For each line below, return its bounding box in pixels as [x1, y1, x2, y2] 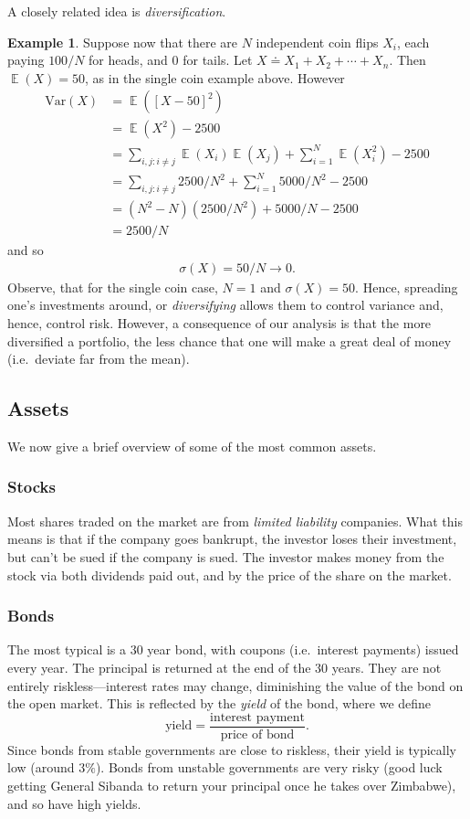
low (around [7, 758, 75, 777]
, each [396, 32, 430, 51]
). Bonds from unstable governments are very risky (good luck [95, 758, 443, 777]
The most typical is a [7, 640, 127, 659]
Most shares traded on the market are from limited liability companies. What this [7, 511, 464, 530]
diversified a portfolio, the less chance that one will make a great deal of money [7, 331, 452, 350]
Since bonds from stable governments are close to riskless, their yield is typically [7, 739, 456, 759]
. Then [389, 50, 426, 69]
